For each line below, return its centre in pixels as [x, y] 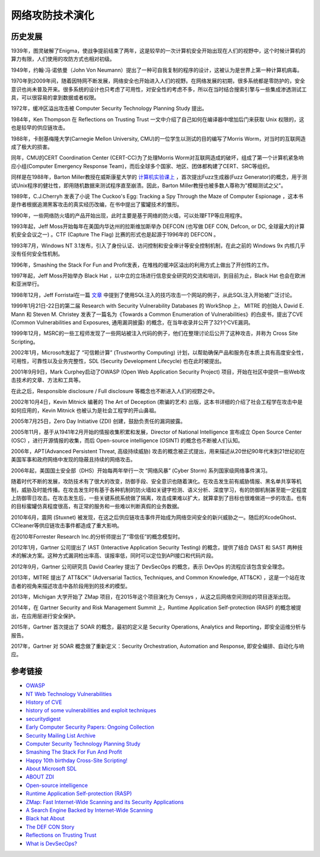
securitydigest [43, 719]
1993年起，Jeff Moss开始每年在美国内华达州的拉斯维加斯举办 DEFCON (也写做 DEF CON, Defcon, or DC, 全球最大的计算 [158, 226]
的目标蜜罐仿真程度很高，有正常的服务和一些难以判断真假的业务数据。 [97, 506]
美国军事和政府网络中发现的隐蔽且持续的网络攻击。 [73, 460]
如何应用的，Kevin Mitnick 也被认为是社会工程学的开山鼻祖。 [85, 410]
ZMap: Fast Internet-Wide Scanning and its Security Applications [105, 802]
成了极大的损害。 [32, 147]
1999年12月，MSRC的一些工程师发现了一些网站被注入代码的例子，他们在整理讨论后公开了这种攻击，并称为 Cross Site [155, 333]
